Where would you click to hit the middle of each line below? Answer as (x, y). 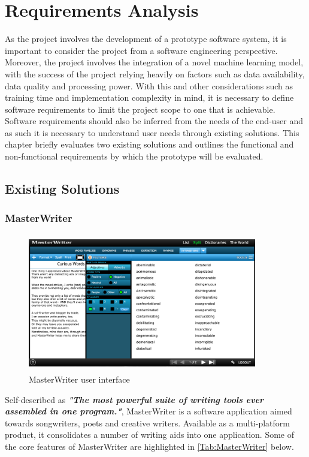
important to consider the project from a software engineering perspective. (141, 50)
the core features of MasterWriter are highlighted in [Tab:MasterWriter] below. (149, 446)
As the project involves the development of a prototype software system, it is (146, 39)
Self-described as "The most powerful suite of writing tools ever (134, 399)
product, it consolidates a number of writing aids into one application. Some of (149, 435)
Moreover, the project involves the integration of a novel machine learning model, (154, 62)
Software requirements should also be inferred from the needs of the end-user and (154, 121)
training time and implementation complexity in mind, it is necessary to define (149, 97)
